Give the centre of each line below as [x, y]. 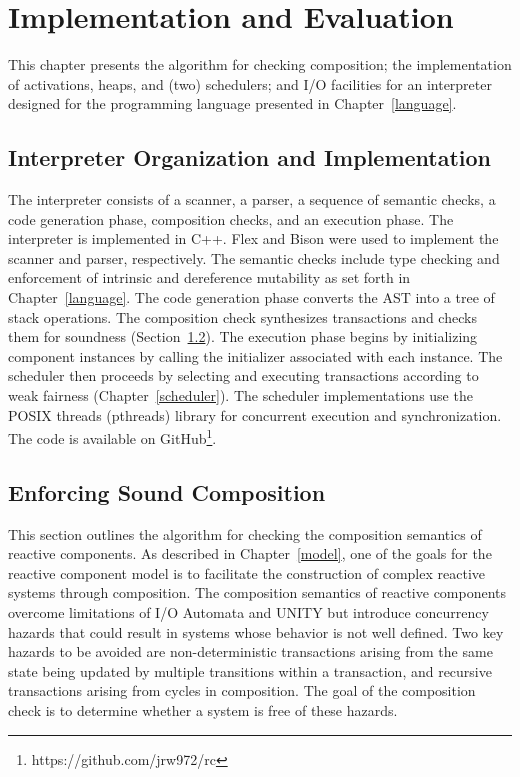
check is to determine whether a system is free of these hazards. [203, 710]
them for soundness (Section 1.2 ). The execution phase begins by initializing [243, 336]
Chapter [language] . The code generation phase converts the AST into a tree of [251, 297]
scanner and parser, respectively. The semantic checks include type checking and [254, 257]
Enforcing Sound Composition [167, 491]
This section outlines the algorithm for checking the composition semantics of [245, 533]
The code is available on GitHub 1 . [112, 436]
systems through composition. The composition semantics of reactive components [257, 592]
